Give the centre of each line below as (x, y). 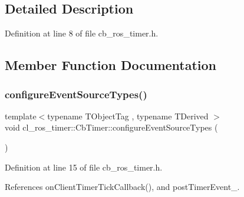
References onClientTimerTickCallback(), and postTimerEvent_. (122, 187)
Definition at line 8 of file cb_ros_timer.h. (82, 33)
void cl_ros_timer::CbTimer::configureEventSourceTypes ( (111, 127)
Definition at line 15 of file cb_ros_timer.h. (84, 167)
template (21, 116)
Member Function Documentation (111, 65)
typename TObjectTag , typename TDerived (128, 116)
